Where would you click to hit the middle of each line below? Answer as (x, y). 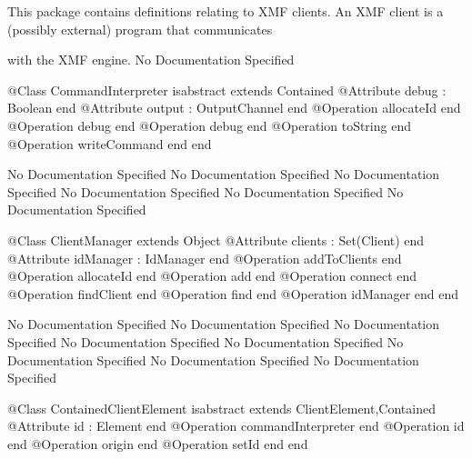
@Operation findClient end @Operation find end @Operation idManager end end (233, 293)
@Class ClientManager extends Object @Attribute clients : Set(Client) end (216, 239)
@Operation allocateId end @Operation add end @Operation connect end (212, 276)
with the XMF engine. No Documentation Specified (151, 60)
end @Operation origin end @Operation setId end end (158, 443)
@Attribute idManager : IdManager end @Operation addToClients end (205, 258)
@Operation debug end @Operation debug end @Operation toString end (209, 125)
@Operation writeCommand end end (110, 143)
